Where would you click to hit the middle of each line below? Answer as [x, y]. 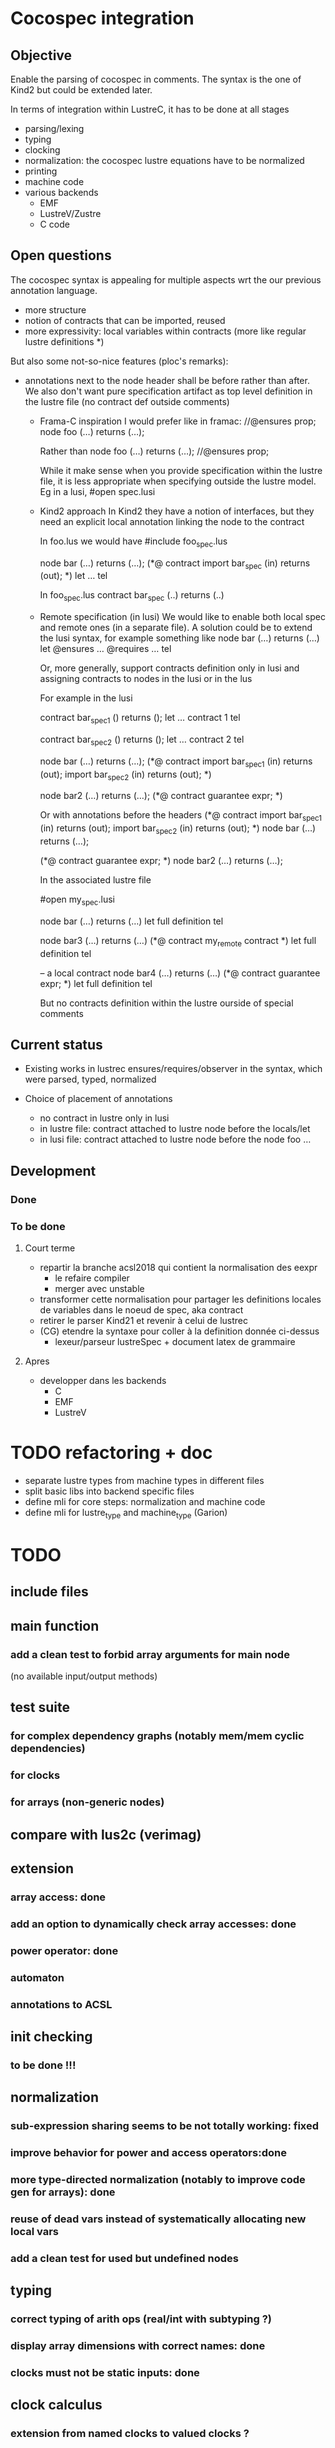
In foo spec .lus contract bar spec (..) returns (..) [132, 596]
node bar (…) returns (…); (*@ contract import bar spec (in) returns [175, 564]
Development [53, 1170]
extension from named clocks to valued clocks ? [130, 2434]
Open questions [61, 255]
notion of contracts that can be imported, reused [125, 320]
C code [54, 224]
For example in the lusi [86, 698]
